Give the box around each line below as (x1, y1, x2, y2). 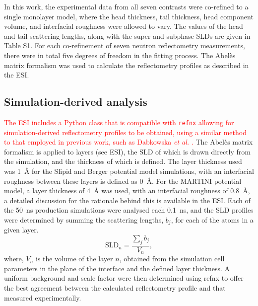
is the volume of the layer (35, 253, 113, 264)
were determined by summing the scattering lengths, (4, 214, 164, 225)
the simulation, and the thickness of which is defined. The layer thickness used (4, 156, 242, 166)
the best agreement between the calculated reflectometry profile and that (4, 283, 226, 293)
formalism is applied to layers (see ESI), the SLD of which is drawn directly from (4, 146, 251, 156)
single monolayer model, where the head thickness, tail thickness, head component (4, 11, 254, 21)
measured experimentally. (4, 292, 81, 303)
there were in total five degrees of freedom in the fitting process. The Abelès (4, 50, 236, 60)
